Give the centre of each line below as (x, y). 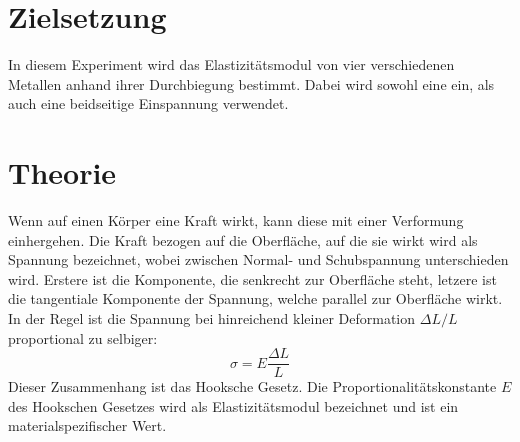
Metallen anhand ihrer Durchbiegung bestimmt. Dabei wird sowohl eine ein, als (251, 83)
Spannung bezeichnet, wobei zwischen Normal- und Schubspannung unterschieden (258, 259)
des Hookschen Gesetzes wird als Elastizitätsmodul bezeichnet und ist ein (233, 405)
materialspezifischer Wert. (87, 425)
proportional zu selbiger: (83, 337)
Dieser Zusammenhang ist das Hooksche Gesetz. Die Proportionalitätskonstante (252, 386)
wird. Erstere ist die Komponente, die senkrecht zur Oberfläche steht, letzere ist (252, 278)
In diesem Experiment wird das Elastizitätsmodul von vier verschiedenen (231, 64)
